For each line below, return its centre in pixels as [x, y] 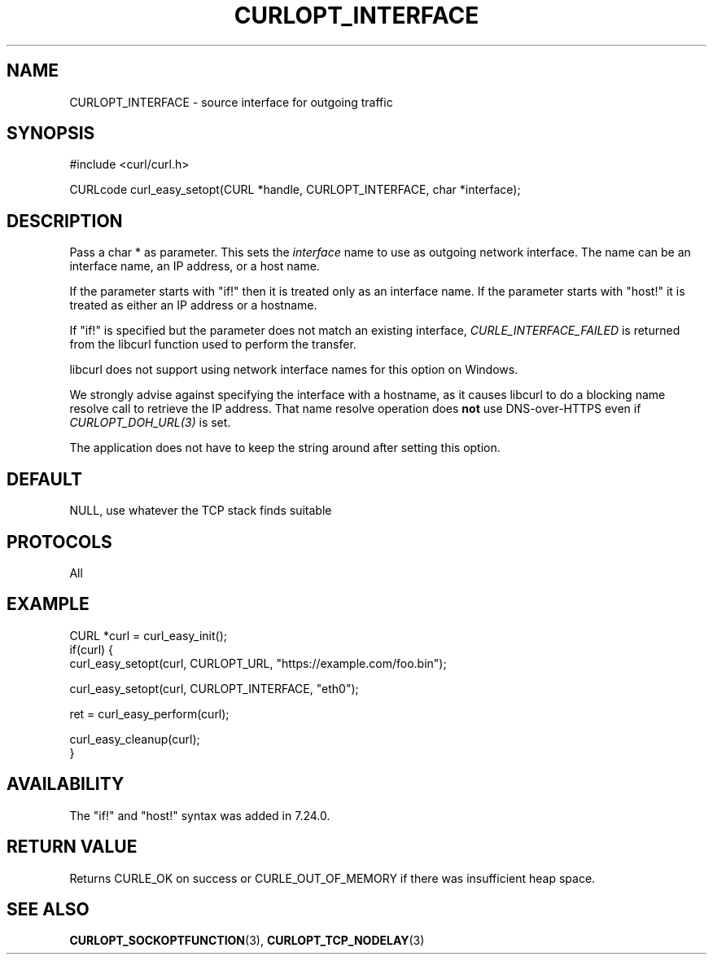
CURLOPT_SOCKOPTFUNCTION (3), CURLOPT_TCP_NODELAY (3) [247, 941]
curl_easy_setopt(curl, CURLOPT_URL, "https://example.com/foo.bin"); [258, 663]
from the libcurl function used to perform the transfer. [213, 344]
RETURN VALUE [72, 847]
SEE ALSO [48, 909]
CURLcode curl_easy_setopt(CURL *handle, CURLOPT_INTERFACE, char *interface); [295, 190]
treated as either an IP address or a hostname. [193, 305]
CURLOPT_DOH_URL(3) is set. [150, 423]
